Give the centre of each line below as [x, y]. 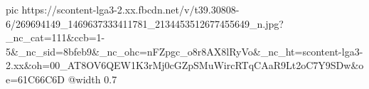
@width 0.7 [92, 79]
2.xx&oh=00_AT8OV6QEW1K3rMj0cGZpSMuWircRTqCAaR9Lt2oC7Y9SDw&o [185, 65]
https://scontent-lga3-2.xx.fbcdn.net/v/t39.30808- [130, 9]
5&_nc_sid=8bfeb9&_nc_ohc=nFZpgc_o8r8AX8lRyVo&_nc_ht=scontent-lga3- [184, 51]
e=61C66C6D [36, 79]
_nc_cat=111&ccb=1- [55, 37]
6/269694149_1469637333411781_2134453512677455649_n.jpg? [145, 23]
